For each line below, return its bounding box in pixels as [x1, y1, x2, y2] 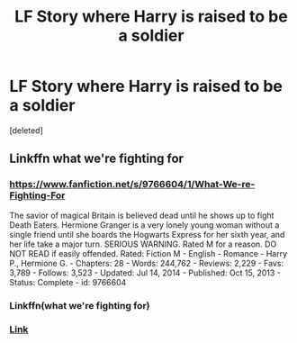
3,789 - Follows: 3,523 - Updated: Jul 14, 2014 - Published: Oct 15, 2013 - [9, 267, 282, 278]
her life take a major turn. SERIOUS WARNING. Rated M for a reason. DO [9, 239, 277, 249]
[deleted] [9, 124, 43, 136]
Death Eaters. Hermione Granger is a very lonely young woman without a [9, 219, 280, 230]
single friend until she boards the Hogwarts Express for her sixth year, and [9, 229, 285, 239]
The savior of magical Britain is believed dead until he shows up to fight [9, 210, 274, 221]
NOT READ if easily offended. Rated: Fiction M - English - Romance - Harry [9, 248, 288, 258]
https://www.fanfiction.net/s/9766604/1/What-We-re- [9, 178, 256, 191]
